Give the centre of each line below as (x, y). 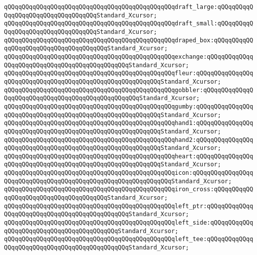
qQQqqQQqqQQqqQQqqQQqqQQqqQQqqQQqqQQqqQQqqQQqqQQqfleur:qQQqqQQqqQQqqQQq (129, 73)
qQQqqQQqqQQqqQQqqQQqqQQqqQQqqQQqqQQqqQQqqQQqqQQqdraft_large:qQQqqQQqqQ (129, 7)
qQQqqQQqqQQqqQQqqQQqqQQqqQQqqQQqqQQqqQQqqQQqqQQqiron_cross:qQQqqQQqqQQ (129, 190)
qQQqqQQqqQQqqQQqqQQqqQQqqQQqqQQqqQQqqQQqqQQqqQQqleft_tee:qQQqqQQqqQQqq (129, 239)
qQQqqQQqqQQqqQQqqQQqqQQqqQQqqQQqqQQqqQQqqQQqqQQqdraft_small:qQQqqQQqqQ (129, 24)
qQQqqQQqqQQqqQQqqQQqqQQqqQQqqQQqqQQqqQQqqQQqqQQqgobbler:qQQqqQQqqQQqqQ (129, 90)
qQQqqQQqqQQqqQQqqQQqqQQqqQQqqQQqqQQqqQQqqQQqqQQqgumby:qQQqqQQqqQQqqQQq (129, 106)
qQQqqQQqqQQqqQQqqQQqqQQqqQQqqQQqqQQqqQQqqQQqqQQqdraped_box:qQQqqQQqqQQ (129, 40)
